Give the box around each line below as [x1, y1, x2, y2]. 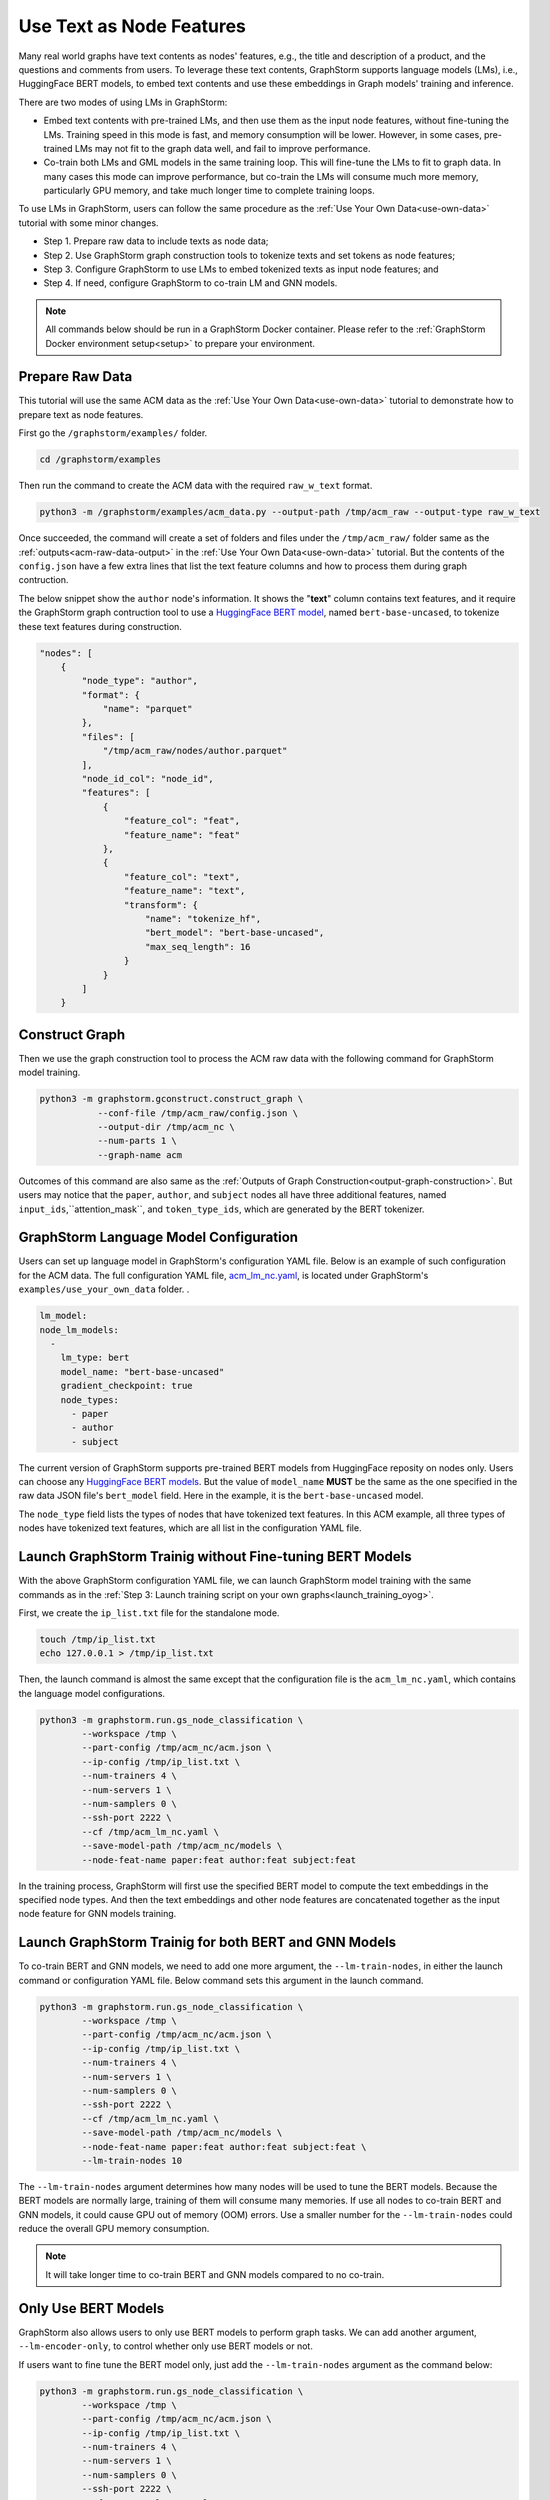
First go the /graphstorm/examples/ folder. [18, 427, 208, 439]
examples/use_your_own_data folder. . [18, 1283, 190, 1295]
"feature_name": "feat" [123, 829, 240, 840]
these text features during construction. [18, 620, 182, 632]
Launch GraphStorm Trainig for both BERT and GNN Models [18, 1934, 397, 1951]
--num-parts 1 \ [97, 1135, 177, 1147]
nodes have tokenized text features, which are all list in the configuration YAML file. [18, 1522, 362, 1534]
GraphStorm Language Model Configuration [18, 1229, 299, 1246]
